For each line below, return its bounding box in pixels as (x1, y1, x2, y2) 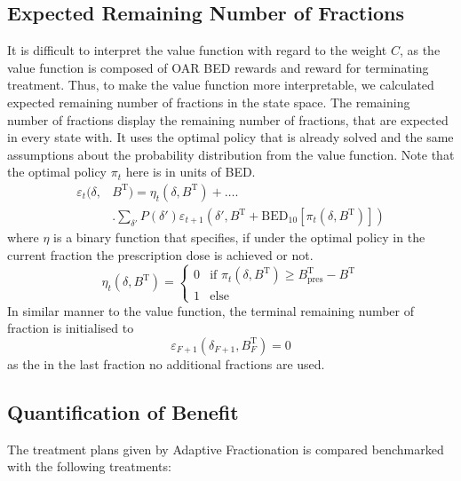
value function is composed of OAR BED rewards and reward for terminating (7, 58, 429, 76)
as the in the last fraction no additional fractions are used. (7, 354, 325, 373)
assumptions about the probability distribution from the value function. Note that (7, 145, 455, 163)
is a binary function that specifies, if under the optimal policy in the (53, 228, 425, 247)
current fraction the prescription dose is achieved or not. (7, 245, 314, 264)
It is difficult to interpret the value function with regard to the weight (7, 41, 387, 59)
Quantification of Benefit (7, 398, 239, 425)
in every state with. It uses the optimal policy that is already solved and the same (7, 128, 454, 146)
